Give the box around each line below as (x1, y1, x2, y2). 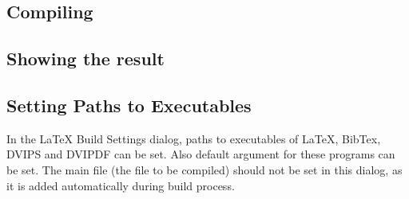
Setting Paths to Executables (6, 92, 252, 117)
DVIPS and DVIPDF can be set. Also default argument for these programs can (6, 146, 395, 162)
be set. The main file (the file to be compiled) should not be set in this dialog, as (6, 161, 403, 178)
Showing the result (6, 46, 165, 71)
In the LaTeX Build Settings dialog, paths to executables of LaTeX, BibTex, (6, 130, 381, 146)
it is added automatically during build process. (6, 177, 235, 193)
